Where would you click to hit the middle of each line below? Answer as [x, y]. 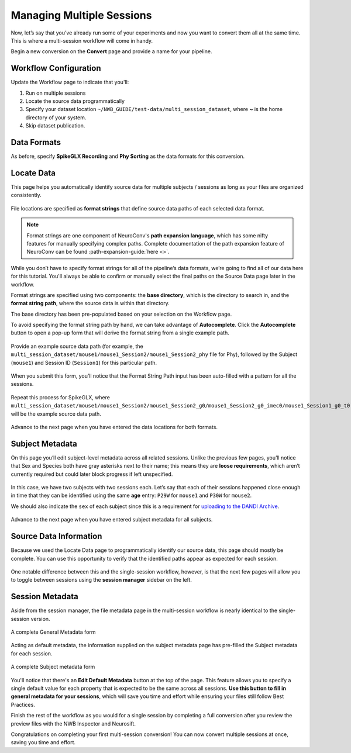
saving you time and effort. [43, 742]
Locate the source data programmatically [75, 101]
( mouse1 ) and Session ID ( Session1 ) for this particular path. [84, 362]
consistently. [26, 195]
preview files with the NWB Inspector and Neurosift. [73, 723]
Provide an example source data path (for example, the [77, 346]
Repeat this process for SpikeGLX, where [61, 397]
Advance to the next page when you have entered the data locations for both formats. [114, 427]
